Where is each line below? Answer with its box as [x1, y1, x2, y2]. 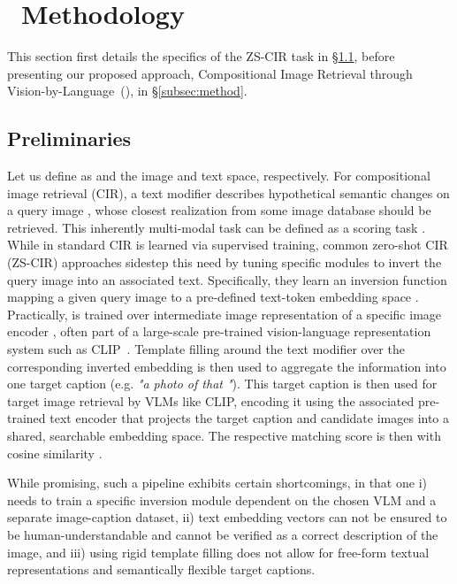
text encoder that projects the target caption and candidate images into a [50, 409, 450, 427]
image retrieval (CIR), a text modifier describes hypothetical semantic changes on [7, 183, 450, 202]
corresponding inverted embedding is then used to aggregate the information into [7, 357, 446, 375]
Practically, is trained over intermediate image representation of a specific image [7, 304, 442, 323]
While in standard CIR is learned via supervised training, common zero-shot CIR [7, 235, 448, 254]
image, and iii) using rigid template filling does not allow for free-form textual [7, 542, 430, 561]
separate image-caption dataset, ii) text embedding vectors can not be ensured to [7, 508, 447, 526]
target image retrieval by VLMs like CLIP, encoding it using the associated [7, 391, 415, 410]
